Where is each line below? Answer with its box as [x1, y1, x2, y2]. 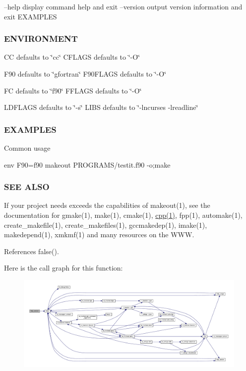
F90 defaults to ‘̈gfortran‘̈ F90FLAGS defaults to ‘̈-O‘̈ [4, 69, 167, 79]
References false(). [4, 246, 59, 256]
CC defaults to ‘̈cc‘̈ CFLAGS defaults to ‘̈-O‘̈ [4, 52, 140, 62]
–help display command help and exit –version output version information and [4, 1, 243, 11]
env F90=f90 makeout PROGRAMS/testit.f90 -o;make [4, 159, 171, 170]
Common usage [4, 143, 51, 153]
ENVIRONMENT [4, 32, 78, 45]
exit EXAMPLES [4, 11, 57, 21]
